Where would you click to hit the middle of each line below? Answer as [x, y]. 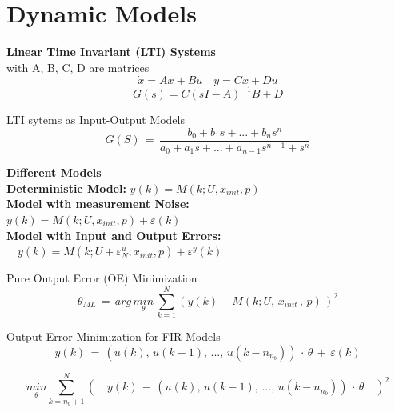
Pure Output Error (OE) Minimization [102, 278]
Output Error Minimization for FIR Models [114, 336]
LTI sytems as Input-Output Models [96, 120]
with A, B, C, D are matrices [78, 67]
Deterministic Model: [66, 188]
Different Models [54, 172]
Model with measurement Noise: [98, 204]
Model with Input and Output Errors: [114, 235]
